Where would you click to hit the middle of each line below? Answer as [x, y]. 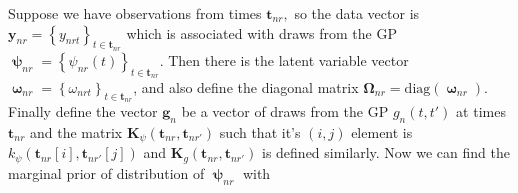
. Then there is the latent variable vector [284, 59]
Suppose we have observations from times [135, 13]
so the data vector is [357, 13]
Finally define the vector [83, 111]
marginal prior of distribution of [106, 172]
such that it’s [260, 132]
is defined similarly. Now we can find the [386, 152]
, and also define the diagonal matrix [246, 87]
